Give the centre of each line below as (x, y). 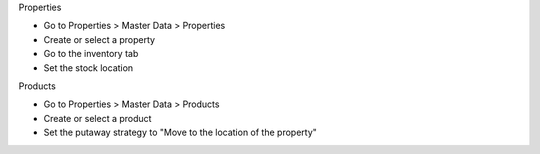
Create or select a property (99, 39)
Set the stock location (88, 67)
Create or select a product (97, 118)
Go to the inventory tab (91, 54)
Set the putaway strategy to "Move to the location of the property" (180, 132)
